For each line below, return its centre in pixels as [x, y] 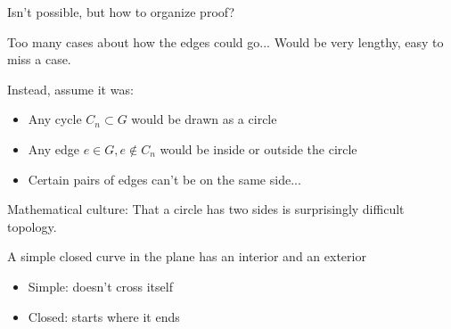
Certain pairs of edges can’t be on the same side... [164, 179]
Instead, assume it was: [70, 89]
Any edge [53, 148]
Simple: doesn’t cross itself [100, 286]
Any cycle [55, 119]
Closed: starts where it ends [104, 316]
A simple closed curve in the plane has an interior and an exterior [187, 256]
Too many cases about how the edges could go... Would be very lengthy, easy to [225, 41]
